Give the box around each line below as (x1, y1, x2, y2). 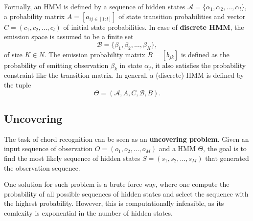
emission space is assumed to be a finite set (4, 31, 134, 42)
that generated (205, 153, 249, 163)
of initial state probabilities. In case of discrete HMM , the (63, 22, 244, 32)
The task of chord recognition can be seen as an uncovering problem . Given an (4, 133, 249, 144)
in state (119, 60, 142, 70)
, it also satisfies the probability (151, 60, 246, 70)
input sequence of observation (4, 143, 93, 154)
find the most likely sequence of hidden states (4, 153, 140, 163)
